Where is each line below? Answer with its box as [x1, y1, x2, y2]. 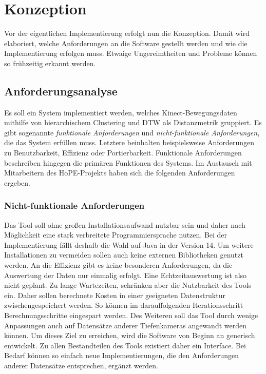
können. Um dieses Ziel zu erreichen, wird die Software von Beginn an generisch [4, 330, 255, 341]
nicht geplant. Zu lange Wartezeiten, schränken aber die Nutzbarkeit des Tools [4, 280, 252, 290]
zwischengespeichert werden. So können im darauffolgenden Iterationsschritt [4, 300, 243, 310]
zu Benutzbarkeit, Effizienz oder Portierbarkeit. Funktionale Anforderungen [4, 147, 242, 158]
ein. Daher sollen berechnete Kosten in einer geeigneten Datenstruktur [4, 289, 225, 300]
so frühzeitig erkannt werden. [4, 57, 96, 68]
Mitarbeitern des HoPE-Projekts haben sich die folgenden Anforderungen [4, 167, 235, 178]
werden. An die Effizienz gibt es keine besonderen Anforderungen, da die [4, 260, 233, 270]
